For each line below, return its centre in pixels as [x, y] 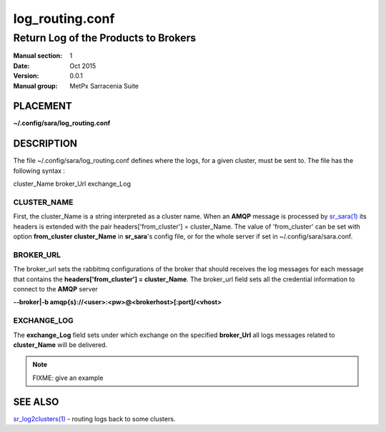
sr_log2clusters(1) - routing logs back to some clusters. [94, 418]
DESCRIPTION [45, 144]
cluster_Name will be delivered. [60, 345]
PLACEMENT [43, 106]
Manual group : [35, 86]
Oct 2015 [83, 66]
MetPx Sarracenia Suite [104, 86]
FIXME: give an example [68, 378]
